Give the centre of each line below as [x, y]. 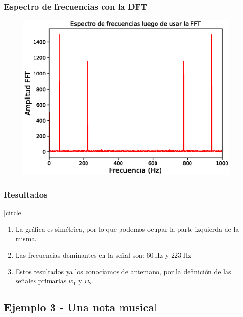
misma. [26, 238]
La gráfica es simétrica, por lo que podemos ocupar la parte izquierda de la [127, 229]
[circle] [14, 213]
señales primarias [41, 281]
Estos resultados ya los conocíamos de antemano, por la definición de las [123, 271]
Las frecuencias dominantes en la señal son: [80, 255]
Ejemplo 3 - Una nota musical [81, 307]
